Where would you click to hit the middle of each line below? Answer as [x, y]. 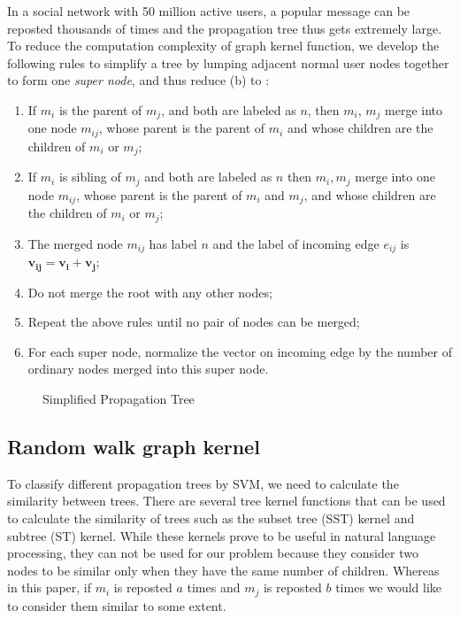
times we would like [389, 587]
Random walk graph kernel [134, 446]
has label [173, 243]
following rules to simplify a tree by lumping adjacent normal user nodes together [228, 62]
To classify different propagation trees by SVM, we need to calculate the [203, 483]
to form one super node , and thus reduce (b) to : [138, 80]
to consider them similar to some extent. [117, 605]
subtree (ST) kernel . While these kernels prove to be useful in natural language [222, 535]
